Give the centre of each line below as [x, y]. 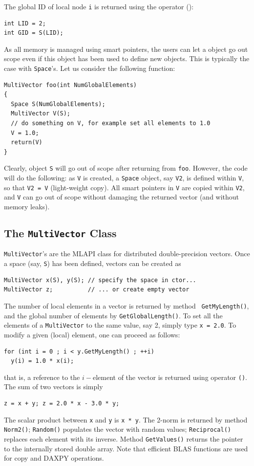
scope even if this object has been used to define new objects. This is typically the [127, 58]
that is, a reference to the [42, 377]
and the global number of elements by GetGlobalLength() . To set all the [113, 315]
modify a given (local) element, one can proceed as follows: [92, 334]
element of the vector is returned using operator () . [170, 377]
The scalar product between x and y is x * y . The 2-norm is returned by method [126, 419]
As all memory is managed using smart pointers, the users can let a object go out [126, 49]
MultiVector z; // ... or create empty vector [97, 290]
